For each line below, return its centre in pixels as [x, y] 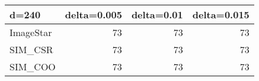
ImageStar [31, 32]
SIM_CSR [31, 49]
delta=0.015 [221, 14]
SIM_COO [33, 67]
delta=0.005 [93, 14]
